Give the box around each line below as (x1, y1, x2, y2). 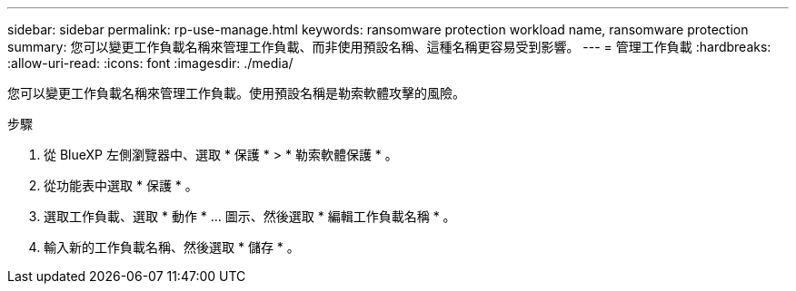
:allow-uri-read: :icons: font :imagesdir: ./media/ (7, 55, 294, 71)
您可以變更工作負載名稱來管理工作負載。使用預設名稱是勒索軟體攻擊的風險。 (7, 85, 465, 101)
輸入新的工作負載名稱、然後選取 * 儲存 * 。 (44, 239, 300, 255)
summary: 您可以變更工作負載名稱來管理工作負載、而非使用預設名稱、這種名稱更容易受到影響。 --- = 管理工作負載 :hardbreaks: (7, 39, 771, 54)
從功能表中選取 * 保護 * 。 (44, 178, 198, 193)
